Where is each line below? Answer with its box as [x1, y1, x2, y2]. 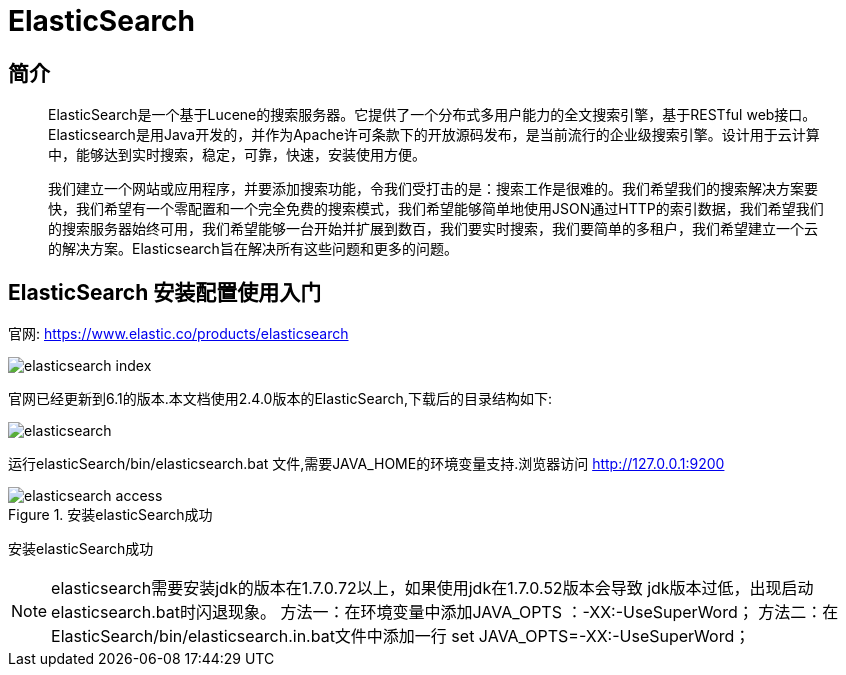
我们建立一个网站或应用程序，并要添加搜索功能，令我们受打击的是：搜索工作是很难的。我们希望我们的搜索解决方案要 [48, 180, 818, 198]
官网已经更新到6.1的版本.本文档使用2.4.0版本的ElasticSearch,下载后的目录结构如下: [8, 390, 552, 408]
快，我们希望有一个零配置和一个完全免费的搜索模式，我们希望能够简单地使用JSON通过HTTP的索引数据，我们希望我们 [48, 200, 824, 218]
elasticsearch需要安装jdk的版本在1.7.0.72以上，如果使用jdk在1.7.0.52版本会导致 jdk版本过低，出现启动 [51, 578, 814, 599]
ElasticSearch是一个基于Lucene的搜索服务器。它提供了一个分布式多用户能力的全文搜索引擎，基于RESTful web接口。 [48, 106, 817, 124]
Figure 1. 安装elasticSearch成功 [8, 506, 213, 524]
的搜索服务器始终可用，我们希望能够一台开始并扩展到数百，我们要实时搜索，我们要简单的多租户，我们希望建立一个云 [48, 220, 818, 238]
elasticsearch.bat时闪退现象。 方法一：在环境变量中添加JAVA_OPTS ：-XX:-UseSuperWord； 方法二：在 [51, 602, 839, 623]
